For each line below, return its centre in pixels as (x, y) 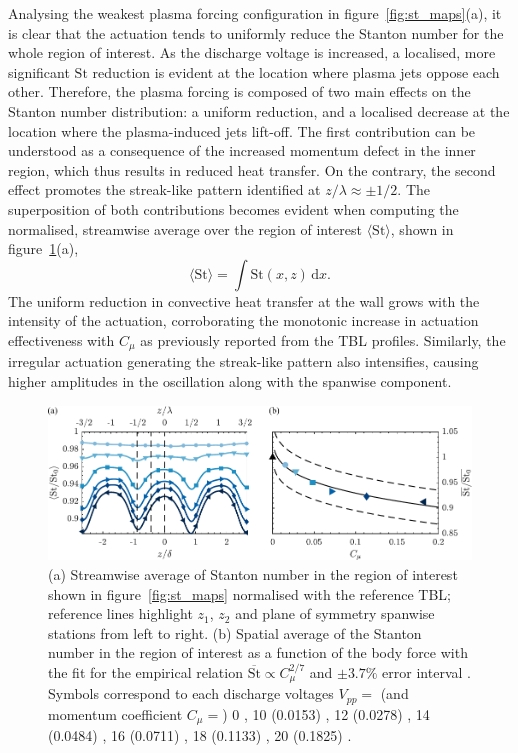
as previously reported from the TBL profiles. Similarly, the (323, 339)
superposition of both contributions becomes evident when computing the (233, 208)
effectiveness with (61, 339)
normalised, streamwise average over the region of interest (185, 228)
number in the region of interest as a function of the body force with (258, 652)
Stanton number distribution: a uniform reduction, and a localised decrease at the (259, 110)
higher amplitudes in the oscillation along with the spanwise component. (230, 380)
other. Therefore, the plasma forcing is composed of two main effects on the (239, 91)
